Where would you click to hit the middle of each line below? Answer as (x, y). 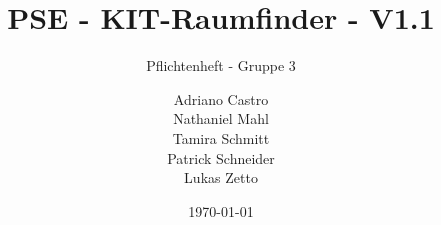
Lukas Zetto (221, 177)
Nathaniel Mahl (221, 118)
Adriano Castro (221, 98)
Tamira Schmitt (221, 137)
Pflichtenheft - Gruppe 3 (221, 65)
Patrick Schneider (221, 157)
